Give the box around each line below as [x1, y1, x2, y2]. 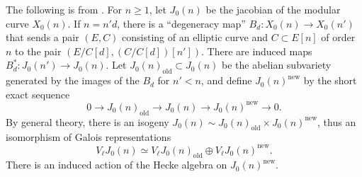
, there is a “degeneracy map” [117, 16, 246, 30]
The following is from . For [6, 2, 123, 16]
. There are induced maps [200, 43, 312, 58]
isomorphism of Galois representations [6, 130, 171, 144]
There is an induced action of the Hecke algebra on [6, 157, 227, 172]
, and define [200, 73, 252, 88]
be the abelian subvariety [222, 57, 332, 72]
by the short [303, 73, 357, 88]
